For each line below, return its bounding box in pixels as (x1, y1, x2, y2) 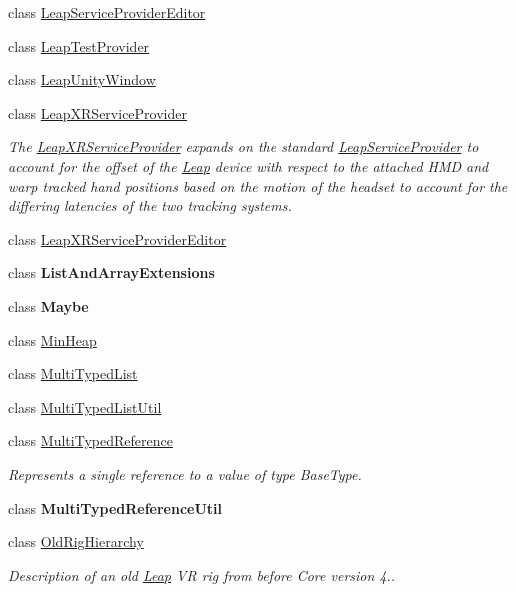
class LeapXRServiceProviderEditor (8, 228, 227, 249)
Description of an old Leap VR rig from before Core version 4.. (8, 564, 396, 585)
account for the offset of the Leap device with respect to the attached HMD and (8, 155, 489, 176)
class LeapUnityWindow (8, 69, 156, 90)
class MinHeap (8, 329, 97, 350)
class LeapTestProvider (8, 35, 150, 56)
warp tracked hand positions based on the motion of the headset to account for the (8, 175, 508, 196)
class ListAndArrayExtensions (8, 262, 215, 283)
